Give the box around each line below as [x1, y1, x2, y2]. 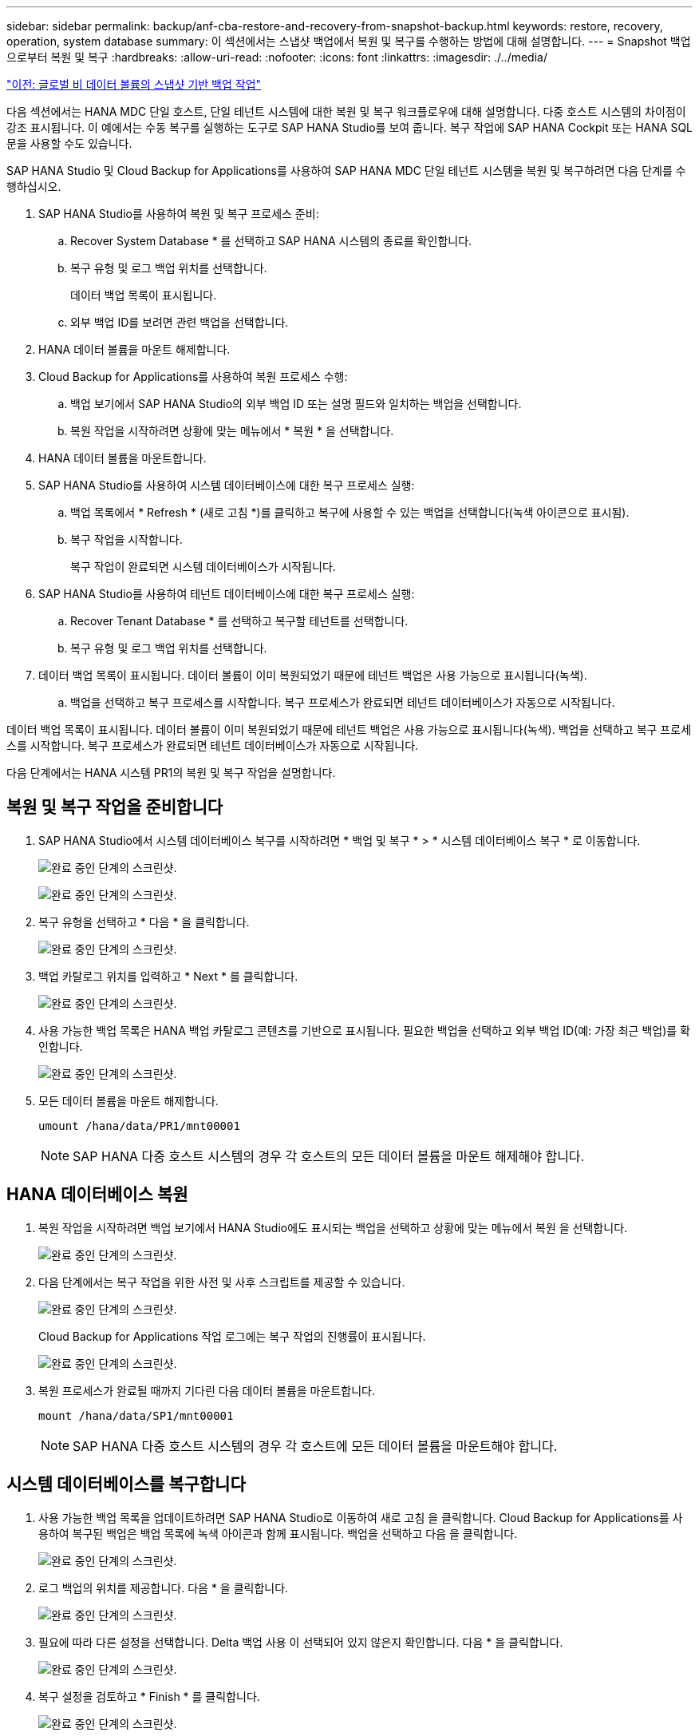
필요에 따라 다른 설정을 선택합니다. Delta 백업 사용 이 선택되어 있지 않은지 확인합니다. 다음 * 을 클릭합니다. [38, 1635, 563, 1649]
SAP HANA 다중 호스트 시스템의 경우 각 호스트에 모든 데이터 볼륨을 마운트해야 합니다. [73, 1437, 558, 1454]
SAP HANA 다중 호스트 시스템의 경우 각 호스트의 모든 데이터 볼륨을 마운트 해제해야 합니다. [73, 1147, 585, 1164]
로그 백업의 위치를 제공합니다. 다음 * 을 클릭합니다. [38, 1580, 289, 1595]
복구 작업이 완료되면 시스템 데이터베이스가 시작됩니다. [70, 560, 336, 573]
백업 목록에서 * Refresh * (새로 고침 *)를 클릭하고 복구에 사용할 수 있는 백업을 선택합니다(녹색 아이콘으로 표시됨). [70, 505, 630, 519]
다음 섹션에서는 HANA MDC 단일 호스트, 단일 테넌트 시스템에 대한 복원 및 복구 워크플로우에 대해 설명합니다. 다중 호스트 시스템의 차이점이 [6, 105, 686, 118]
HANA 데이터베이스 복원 [6, 1184, 188, 1205]
